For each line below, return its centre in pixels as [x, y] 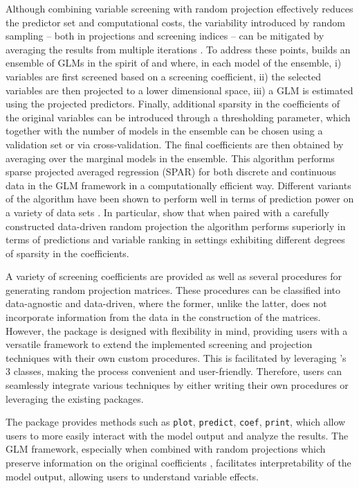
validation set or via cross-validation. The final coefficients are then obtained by [175, 144]
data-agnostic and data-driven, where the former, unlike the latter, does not [166, 303]
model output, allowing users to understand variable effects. [132, 476]
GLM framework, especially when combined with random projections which [166, 449]
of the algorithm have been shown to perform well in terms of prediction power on [180, 199]
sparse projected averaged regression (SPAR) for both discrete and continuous [171, 172]
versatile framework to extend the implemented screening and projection [159, 344]
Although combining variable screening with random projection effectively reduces [179, 8]
